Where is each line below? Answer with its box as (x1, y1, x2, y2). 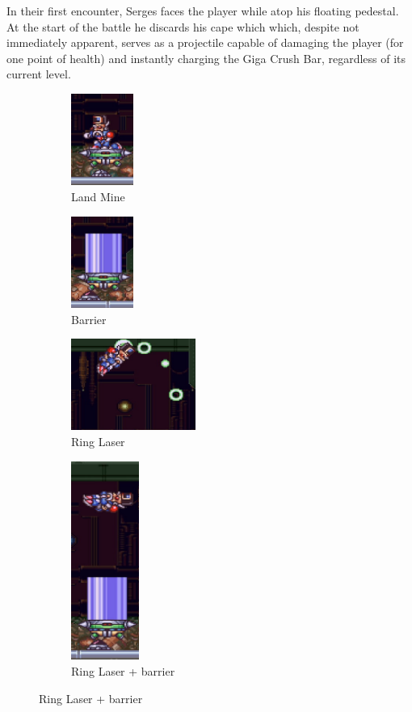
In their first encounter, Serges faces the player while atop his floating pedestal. (6, 2, 399, 19)
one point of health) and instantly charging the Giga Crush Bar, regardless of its (6, 49, 406, 66)
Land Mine (71, 187, 125, 204)
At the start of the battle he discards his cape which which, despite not (6, 18, 359, 35)
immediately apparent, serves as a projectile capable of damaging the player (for (6, 34, 404, 51)
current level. (6, 65, 71, 82)
